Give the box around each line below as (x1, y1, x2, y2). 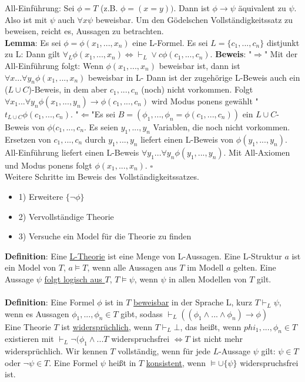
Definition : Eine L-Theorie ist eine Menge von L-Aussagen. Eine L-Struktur (5, 249, 282, 262)
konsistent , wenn (146, 356, 206, 368)
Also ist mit (5, 13, 48, 25)
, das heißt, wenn (180, 320, 242, 332)
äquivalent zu (238, 2, 286, 14)
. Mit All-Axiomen (223, 146, 290, 158)
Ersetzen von (5, 133, 51, 145)
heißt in (108, 356, 136, 368)
